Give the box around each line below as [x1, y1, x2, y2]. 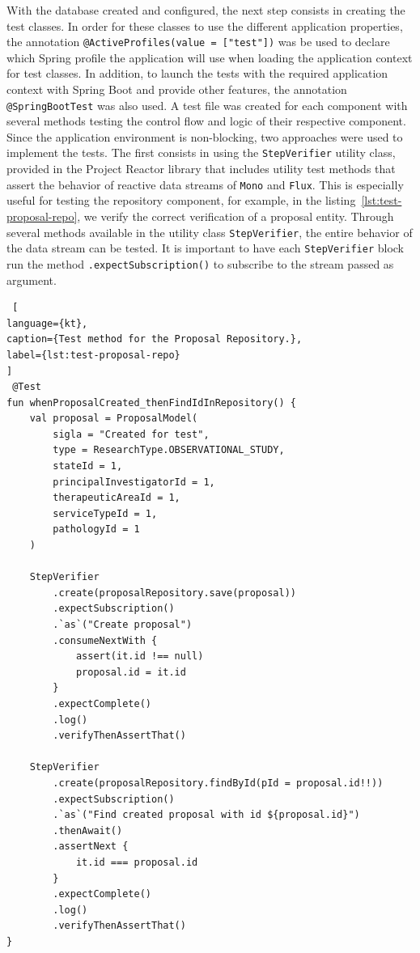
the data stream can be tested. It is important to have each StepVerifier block [6, 239, 405, 256]
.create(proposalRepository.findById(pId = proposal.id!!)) [53, 777, 384, 789]
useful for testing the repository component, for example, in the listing [6, 192, 356, 209]
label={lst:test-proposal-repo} [6, 349, 180, 361]
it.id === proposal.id [75, 856, 198, 868]
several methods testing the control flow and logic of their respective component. [6, 112, 406, 129]
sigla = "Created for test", [53, 428, 210, 440]
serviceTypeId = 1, [53, 507, 158, 519]
